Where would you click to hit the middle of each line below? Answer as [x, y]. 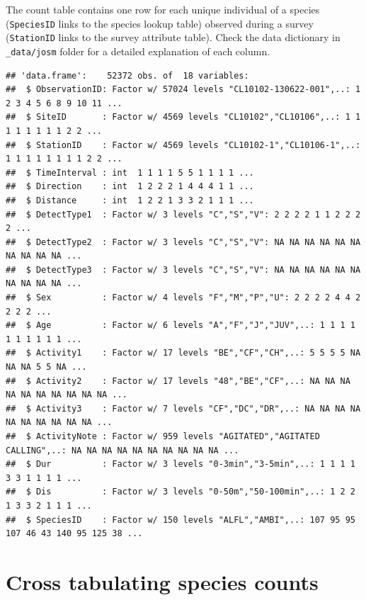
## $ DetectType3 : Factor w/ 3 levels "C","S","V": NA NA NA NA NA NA [183, 270]
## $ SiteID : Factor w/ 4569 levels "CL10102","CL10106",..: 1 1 [183, 117]
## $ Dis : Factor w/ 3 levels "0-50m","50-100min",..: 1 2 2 [181, 492]
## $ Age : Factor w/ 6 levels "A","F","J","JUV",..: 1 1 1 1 [181, 326]
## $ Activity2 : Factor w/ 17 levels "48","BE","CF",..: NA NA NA [178, 381]
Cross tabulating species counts [162, 581]
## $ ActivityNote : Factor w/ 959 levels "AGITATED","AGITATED [163, 436]
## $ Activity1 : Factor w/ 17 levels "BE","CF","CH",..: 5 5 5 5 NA [183, 353]
